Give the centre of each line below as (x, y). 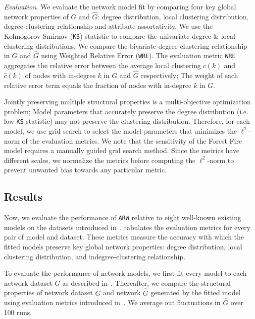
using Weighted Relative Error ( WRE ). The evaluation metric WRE (138, 55)
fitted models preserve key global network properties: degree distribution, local (123, 246)
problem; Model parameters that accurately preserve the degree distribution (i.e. (126, 111)
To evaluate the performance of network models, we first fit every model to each (125, 273)
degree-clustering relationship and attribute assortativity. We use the (108, 26)
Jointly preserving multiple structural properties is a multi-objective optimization (127, 102)
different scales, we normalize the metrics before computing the (100, 160)
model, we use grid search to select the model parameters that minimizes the (121, 130)
